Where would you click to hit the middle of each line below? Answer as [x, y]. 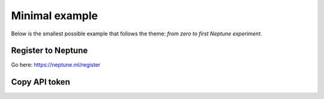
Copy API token [40, 82]
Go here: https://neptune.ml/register [56, 65]
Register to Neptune [49, 51]
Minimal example [55, 16]
